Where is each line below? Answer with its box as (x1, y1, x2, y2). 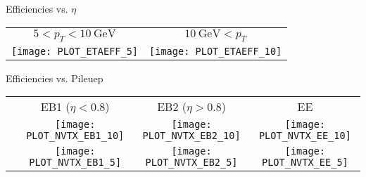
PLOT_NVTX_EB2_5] (145, 157, 238, 169)
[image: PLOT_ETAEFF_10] (149, 45, 282, 57)
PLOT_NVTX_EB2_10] (142, 130, 241, 142)
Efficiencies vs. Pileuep (6, 70, 103, 85)
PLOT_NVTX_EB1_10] (26, 130, 125, 142)
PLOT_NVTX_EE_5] (262, 157, 348, 169)
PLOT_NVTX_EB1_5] (29, 157, 122, 169)
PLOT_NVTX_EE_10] (258, 130, 351, 142)
